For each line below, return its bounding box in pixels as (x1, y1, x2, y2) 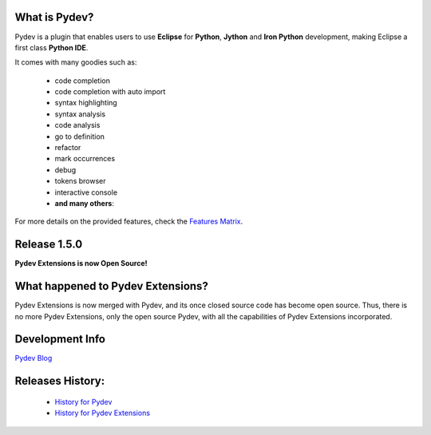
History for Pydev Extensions (54, 408, 151, 418)
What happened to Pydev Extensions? (14, 279, 209, 293)
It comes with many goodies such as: (14, 57, 137, 67)
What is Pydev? (14, 10, 94, 24)
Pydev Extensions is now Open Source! (14, 259, 148, 268)
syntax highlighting (54, 98, 117, 108)
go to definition (54, 132, 105, 141)
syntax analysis (54, 109, 106, 119)
